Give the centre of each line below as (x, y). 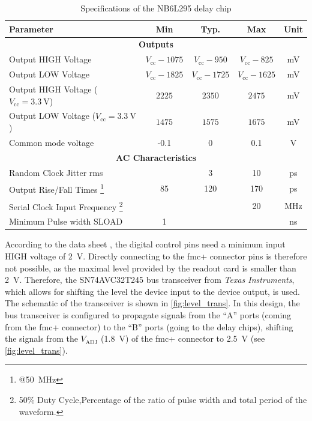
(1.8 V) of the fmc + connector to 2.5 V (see (183, 338)
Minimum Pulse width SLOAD (66, 221)
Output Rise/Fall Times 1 (57, 189)
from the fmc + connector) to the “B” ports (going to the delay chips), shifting (149, 326)
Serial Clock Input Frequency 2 (66, 205)
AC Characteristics (156, 157)
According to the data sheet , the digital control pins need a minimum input (145, 244)
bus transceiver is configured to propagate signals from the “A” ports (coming (148, 315)
